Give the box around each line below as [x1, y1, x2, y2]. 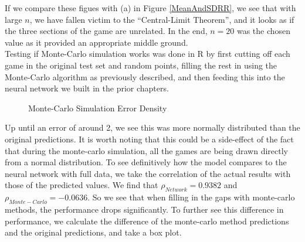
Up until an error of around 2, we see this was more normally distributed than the [5, 121, 300, 134]
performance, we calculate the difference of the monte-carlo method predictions [5, 214, 289, 227]
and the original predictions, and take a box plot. [5, 226, 182, 238]
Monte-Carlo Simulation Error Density [28, 101, 167, 114]
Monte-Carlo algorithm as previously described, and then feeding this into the [5, 70, 285, 83]
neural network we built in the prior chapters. [5, 82, 169, 94]
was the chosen [236, 25, 291, 37]
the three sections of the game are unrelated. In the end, [5, 25, 208, 37]
